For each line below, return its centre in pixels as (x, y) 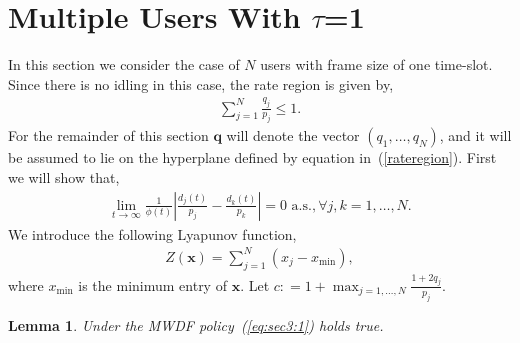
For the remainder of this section (108, 135)
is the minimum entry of (152, 284)
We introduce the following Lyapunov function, (152, 233)
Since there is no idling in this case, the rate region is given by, (201, 83)
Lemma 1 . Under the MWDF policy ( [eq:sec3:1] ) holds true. (196, 324)
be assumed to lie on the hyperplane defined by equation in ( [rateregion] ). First (252, 157)
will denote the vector (293, 135)
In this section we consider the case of (124, 64)
